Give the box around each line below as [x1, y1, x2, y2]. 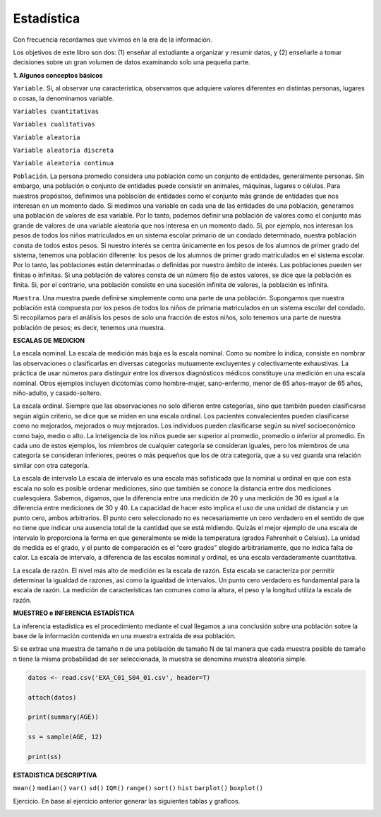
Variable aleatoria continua [13, 159, 114, 167]
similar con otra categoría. [13, 461, 90, 469]
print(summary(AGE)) [28, 713, 99, 721]
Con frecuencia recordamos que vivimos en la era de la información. [13, 35, 212, 44]
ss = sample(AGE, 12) [28, 733, 103, 741]
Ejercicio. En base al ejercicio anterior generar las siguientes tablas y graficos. [13, 797, 241, 805]
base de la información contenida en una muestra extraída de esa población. [13, 632, 236, 640]
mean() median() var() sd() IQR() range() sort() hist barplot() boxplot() [13, 784, 264, 792]
